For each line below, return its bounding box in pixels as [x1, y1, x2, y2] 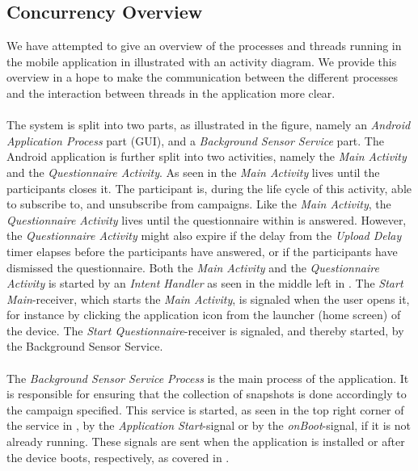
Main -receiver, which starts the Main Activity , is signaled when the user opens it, [6, 290, 410, 307]
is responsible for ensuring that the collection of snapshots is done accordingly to [6, 385, 407, 402]
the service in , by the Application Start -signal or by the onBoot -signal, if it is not [6, 417, 412, 434]
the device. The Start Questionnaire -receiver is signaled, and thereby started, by [6, 322, 404, 339]
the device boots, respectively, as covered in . [6, 448, 230, 465]
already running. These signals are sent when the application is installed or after [6, 433, 405, 450]
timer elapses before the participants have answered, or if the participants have [6, 242, 398, 259]
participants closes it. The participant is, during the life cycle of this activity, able [6, 179, 412, 196]
